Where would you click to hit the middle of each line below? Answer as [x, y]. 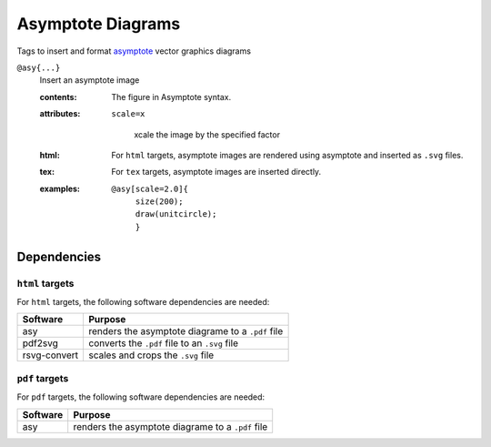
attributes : [60, 114]
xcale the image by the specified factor [207, 134]
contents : [58, 97]
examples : [60, 188]
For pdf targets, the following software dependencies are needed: [141, 397]
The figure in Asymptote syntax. [171, 97]
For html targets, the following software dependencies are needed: [143, 302]
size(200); [159, 202]
